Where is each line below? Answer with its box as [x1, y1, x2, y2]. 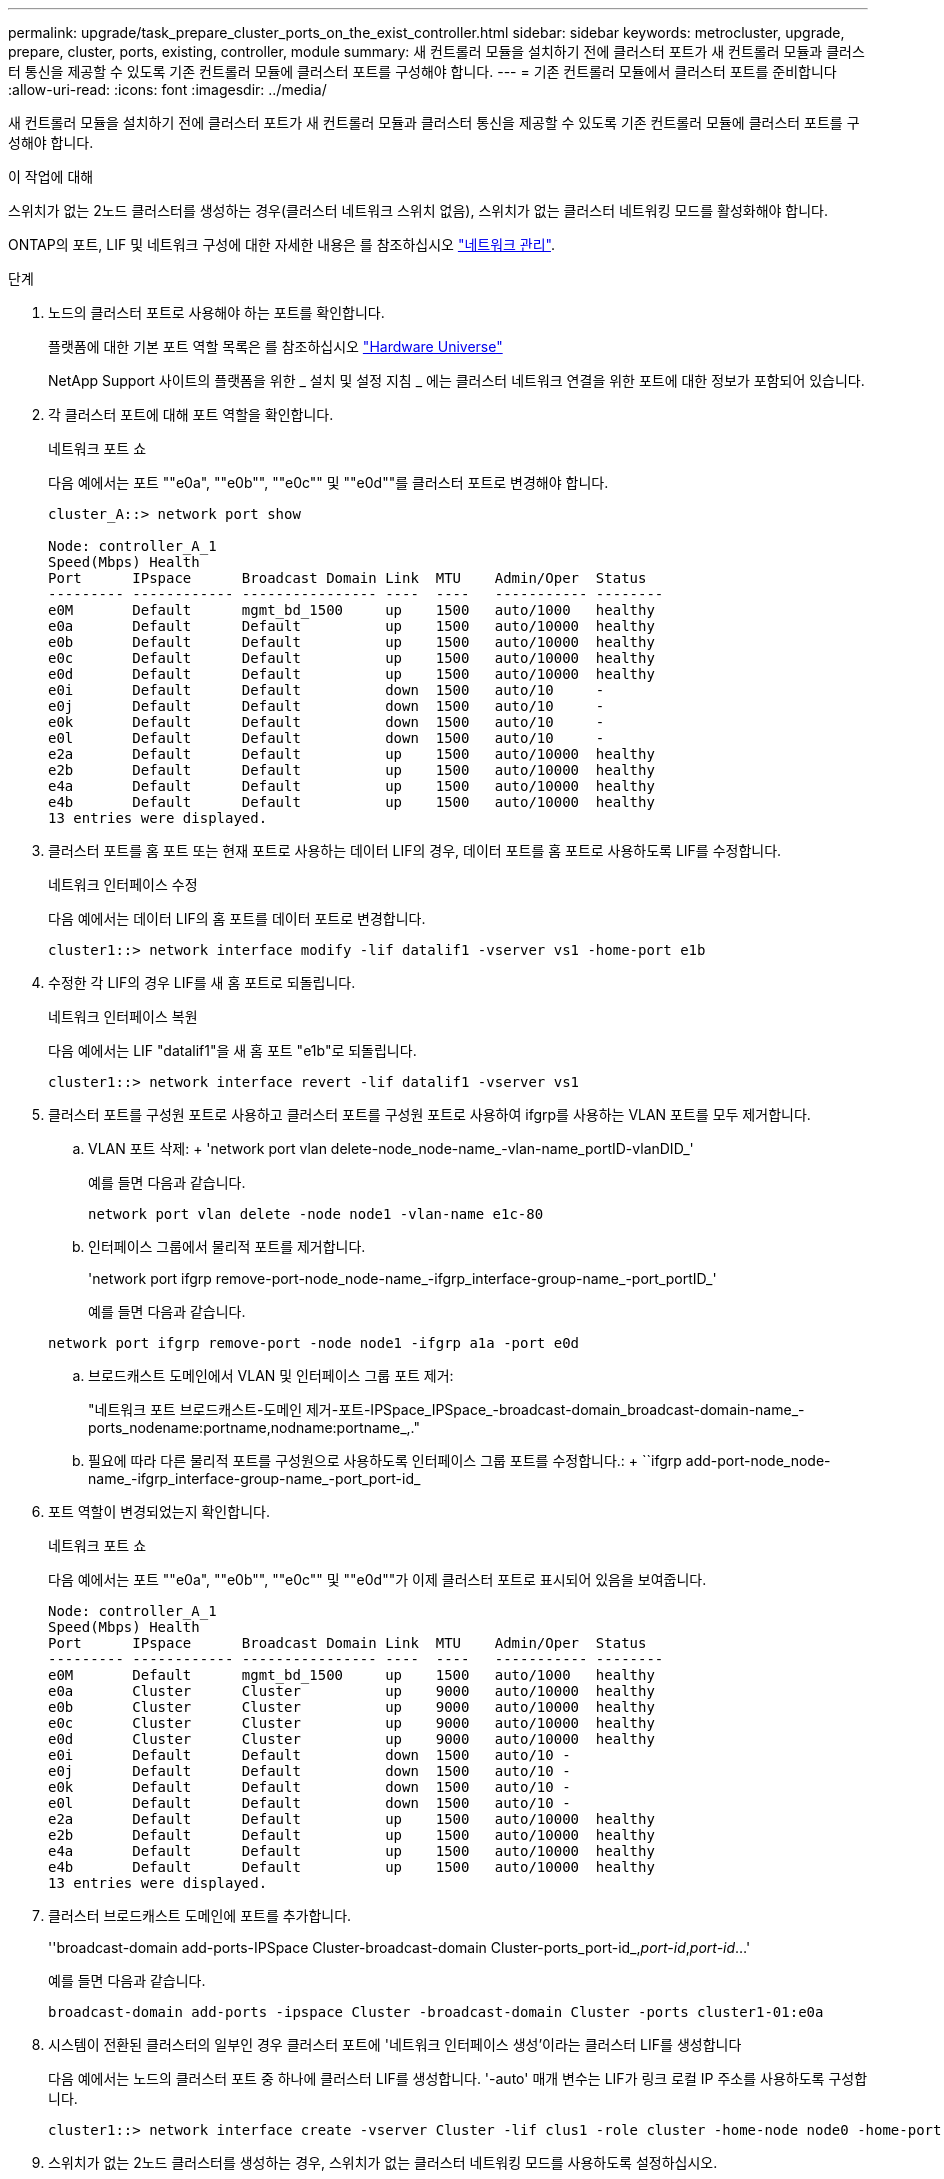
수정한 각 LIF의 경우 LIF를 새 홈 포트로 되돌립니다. [48, 974, 356, 991]
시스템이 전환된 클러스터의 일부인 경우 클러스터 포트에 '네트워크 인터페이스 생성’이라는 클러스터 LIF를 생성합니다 [48, 2036, 742, 2053]
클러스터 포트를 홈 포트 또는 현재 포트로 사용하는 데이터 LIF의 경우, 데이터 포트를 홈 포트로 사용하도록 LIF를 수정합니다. [48, 842, 782, 859]
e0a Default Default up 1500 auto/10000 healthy [48, 618, 655, 634]
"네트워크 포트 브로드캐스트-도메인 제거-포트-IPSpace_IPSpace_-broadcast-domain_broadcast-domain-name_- [88, 1401, 805, 1418]
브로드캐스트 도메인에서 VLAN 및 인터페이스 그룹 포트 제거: [88, 1367, 454, 1384]
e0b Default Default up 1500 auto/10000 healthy [48, 634, 655, 650]
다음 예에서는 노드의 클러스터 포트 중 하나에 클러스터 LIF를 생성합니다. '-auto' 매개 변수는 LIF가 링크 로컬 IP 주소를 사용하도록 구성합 [48, 2070, 868, 2087]
